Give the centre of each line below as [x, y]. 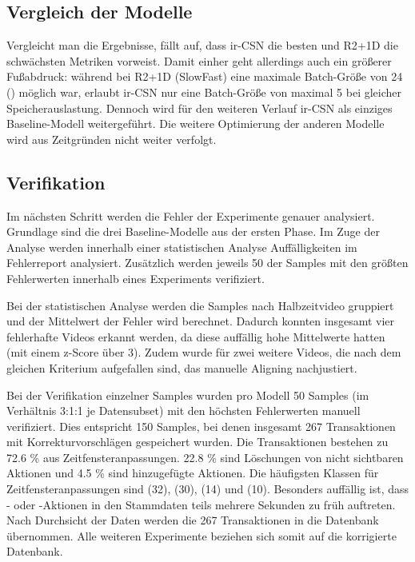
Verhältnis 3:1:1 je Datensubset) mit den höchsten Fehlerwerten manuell [184, 411]
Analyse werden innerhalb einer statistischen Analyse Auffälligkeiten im [182, 247]
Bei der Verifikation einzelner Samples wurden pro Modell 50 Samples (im [188, 395]
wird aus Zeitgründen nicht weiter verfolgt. [112, 139]
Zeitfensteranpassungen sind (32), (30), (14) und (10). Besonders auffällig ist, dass [208, 489]
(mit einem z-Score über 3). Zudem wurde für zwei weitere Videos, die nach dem [204, 352]
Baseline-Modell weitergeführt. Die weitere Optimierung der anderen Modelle [196, 124]
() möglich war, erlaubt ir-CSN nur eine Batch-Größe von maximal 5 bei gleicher [204, 92]
